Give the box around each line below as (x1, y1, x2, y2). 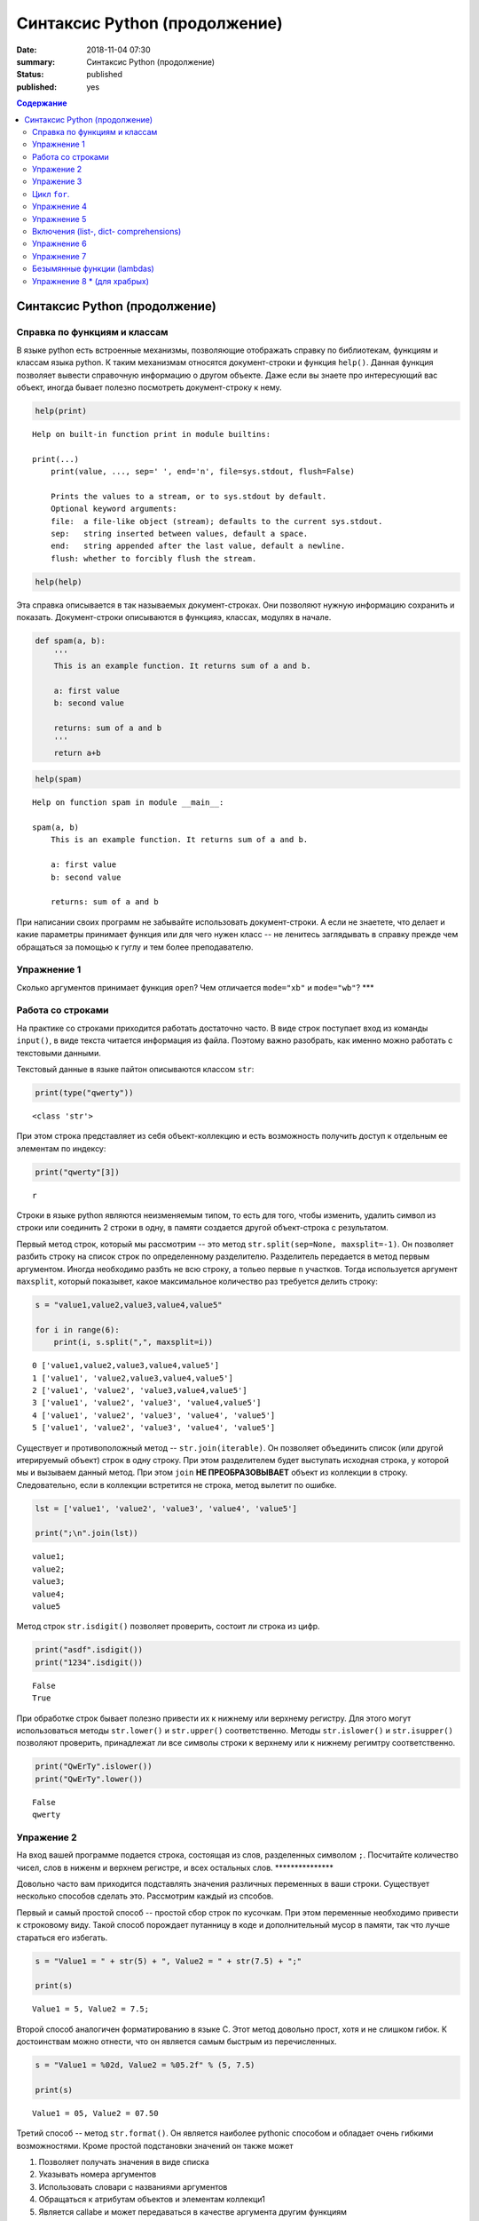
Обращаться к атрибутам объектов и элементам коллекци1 (38, 2194, 265, 2205)
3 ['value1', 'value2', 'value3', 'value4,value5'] (32, 1397, 262, 1408)
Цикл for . (32, 188, 70, 199)
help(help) (35, 577, 82, 586)
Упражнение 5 (32, 213, 87, 224)
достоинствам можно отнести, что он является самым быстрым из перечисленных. (16, 2036, 337, 2047)
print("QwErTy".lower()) (35, 1773, 144, 1784)
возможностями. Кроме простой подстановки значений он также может (16, 2140, 294, 2151)
